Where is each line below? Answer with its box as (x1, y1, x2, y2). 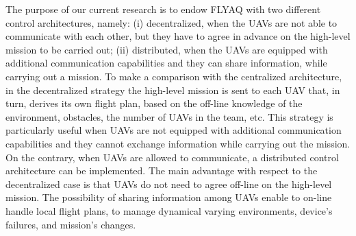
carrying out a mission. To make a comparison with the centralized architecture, (5, 69, 342, 83)
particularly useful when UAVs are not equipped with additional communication (5, 123, 342, 137)
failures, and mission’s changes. (5, 217, 136, 231)
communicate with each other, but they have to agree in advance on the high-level (5, 29, 351, 43)
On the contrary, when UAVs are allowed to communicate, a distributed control (5, 150, 339, 164)
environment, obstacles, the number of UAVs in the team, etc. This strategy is (5, 109, 333, 123)
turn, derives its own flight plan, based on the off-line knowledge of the (5, 96, 303, 110)
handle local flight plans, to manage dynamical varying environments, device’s (5, 203, 333, 217)
